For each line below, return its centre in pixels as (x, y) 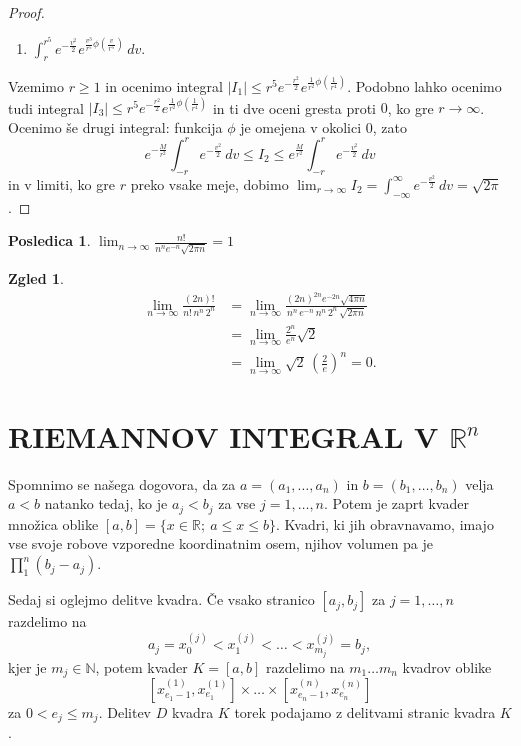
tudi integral (46, 107)
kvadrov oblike (447, 666)
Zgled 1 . (36, 278)
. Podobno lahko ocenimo (424, 85)
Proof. (26, 12)
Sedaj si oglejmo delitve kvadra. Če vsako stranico (161, 599)
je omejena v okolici (301, 126)
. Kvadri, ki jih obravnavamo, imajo (385, 523)
